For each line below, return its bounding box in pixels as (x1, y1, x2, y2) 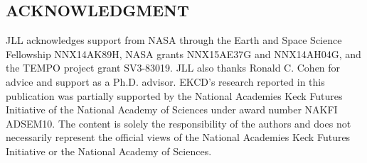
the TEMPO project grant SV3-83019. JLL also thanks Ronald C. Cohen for (6, 60, 341, 75)
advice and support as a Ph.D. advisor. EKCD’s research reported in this (6, 74, 325, 89)
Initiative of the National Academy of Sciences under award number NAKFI (6, 102, 338, 117)
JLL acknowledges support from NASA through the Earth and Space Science (6, 33, 342, 47)
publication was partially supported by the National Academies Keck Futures (6, 88, 343, 103)
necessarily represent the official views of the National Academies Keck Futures (6, 130, 351, 145)
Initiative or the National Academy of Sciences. (6, 143, 212, 158)
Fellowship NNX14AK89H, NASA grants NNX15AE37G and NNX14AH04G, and (6, 46, 361, 61)
